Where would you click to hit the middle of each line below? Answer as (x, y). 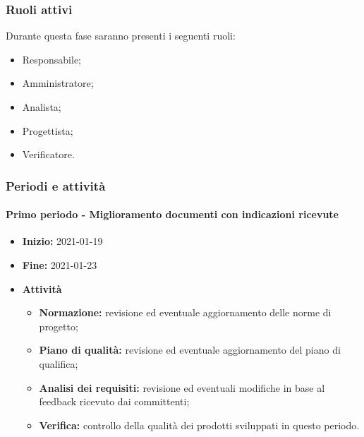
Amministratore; (58, 83)
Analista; (42, 107)
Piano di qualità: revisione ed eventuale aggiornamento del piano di (190, 350)
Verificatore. (48, 154)
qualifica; (59, 363)
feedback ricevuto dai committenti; (114, 401)
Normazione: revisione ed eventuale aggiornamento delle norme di (185, 312)
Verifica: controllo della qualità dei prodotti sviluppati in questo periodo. (199, 425)
